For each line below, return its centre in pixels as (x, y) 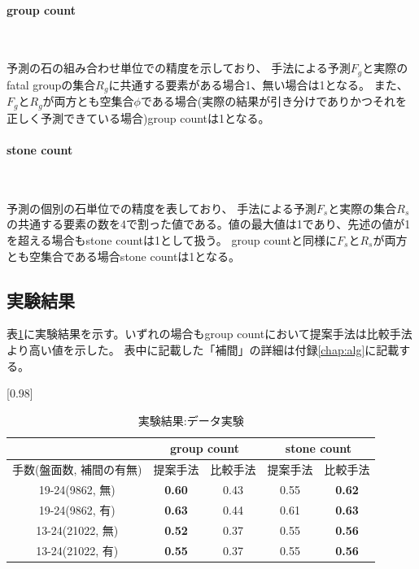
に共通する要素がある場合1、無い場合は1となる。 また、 (258, 84)
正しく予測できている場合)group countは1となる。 (138, 117)
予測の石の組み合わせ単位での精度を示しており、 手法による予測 (179, 68)
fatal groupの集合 (51, 84)
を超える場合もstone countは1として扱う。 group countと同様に (172, 239)
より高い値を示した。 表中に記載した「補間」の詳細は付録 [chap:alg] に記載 (203, 349)
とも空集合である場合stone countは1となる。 (123, 256)
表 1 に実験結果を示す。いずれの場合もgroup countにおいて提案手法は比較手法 (209, 334)
